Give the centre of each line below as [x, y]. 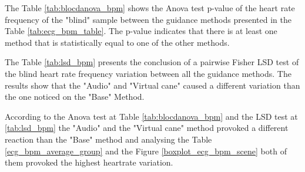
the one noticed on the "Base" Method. [75, 97]
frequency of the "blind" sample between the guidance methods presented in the [148, 19]
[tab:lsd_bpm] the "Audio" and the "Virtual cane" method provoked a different [147, 128]
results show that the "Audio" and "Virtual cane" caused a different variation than [152, 85]
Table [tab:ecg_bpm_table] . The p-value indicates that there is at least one [141, 31]
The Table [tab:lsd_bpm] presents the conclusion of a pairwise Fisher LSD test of [152, 62]
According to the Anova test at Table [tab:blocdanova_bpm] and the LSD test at [151, 116]
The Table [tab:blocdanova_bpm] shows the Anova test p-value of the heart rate [150, 8]
